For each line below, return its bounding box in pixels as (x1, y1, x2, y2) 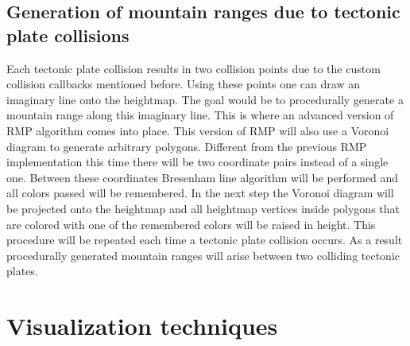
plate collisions (6, 22, 130, 47)
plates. (6, 262, 38, 279)
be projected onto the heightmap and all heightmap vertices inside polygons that (6, 200, 400, 216)
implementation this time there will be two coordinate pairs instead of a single (6, 154, 389, 170)
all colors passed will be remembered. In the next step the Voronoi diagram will (6, 185, 394, 201)
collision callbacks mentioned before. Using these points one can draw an (6, 76, 360, 92)
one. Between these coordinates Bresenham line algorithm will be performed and (6, 169, 399, 185)
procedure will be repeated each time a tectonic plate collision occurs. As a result (6, 231, 403, 248)
